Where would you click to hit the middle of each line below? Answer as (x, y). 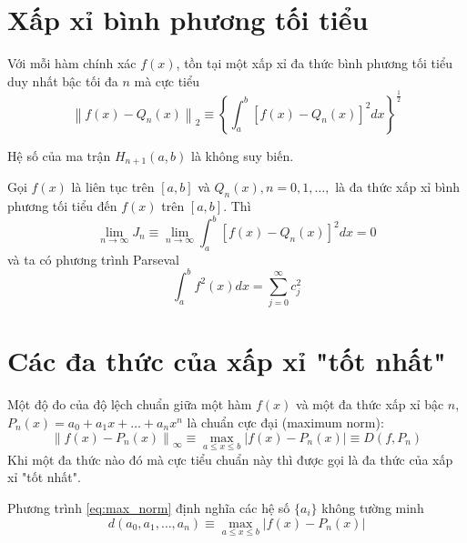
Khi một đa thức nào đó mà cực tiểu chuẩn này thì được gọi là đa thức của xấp (230, 459)
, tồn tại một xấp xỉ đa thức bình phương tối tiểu (314, 63)
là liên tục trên (113, 187)
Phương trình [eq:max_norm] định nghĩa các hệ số (149, 507)
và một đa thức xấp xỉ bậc (370, 404)
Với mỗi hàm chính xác (72, 63)
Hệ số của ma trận (59, 155)
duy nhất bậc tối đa (63, 80)
